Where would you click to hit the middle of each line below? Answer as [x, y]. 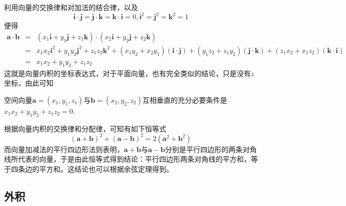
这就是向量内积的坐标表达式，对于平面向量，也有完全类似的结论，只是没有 [127, 73]
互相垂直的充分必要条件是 [185, 99]
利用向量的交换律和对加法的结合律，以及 [71, 7]
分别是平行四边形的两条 [204, 149]
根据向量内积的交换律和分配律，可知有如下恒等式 [85, 128]
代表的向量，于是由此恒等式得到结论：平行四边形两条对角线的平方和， [134, 159]
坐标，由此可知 [29, 83]
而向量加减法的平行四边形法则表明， [64, 149]
